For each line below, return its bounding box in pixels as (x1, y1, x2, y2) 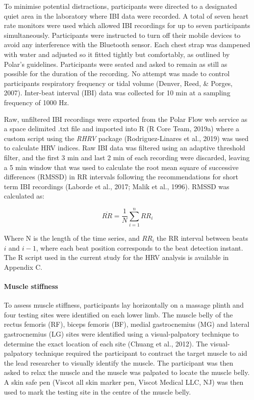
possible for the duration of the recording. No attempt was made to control (4, 68, 230, 79)
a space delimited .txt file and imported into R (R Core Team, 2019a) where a (4, 123, 239, 134)
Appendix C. (4, 261, 43, 272)
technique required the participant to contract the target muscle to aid (35, 348, 248, 358)
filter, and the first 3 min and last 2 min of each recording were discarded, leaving (4, 152, 250, 162)
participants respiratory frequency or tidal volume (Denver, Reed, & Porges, (4, 78, 233, 88)
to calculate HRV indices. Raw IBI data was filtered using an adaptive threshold (4, 143, 246, 153)
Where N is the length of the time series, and (4, 233, 140, 243)
